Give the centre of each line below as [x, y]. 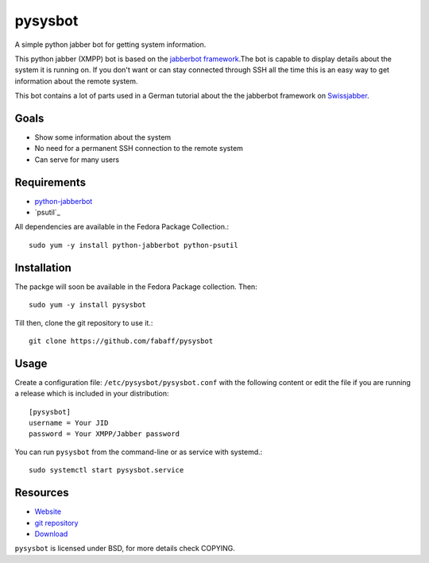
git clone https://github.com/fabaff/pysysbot [121, 341]
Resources [42, 493]
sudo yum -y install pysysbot [88, 305]
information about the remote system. [76, 81]
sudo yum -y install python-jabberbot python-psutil [133, 245]
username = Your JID [69, 423]
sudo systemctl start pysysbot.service [106, 470]
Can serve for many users [77, 160]
